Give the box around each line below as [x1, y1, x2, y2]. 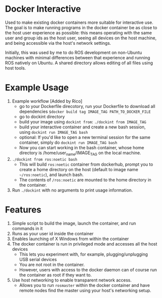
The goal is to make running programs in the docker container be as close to [5, 24, 157, 30]
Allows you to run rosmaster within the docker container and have [19, 282, 150, 288]
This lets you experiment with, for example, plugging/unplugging [19, 251, 148, 257]
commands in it [12, 225, 43, 231]
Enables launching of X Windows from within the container [12, 236, 129, 242]
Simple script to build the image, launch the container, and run [12, 220, 136, 226]
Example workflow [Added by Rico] [12, 98, 83, 104]
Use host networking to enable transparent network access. [12, 277, 132, 283]
